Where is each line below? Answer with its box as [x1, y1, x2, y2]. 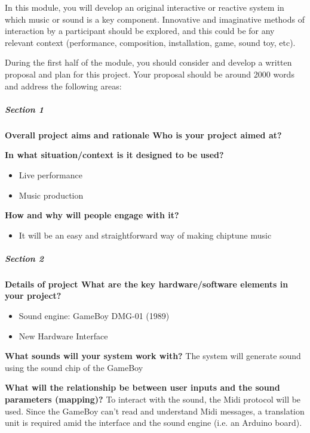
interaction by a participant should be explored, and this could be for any [5, 24, 275, 37]
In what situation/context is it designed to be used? [5, 149, 224, 161]
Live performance [19, 168, 82, 181]
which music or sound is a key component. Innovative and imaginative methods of [5, 13, 305, 25]
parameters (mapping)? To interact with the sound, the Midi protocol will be [5, 393, 301, 405]
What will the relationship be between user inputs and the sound [5, 381, 280, 394]
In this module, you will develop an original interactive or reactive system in [5, 1, 284, 13]
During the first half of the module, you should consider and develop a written [5, 56, 292, 69]
